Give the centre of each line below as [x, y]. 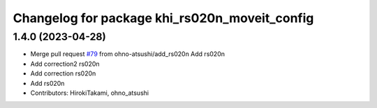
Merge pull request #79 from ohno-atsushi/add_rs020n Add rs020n [127, 54]
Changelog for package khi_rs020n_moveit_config [163, 18]
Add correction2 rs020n [65, 64]
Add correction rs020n [63, 73]
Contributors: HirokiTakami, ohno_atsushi [90, 93]
